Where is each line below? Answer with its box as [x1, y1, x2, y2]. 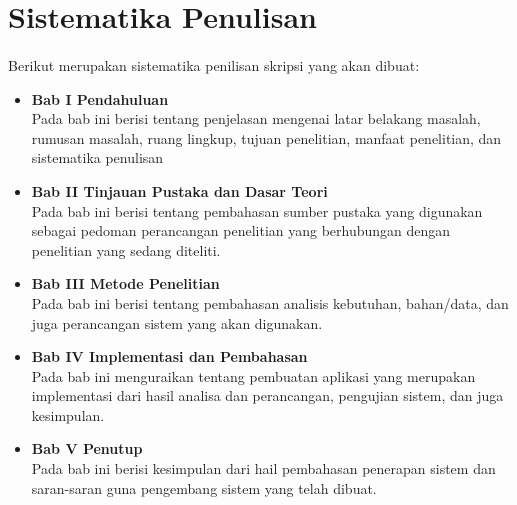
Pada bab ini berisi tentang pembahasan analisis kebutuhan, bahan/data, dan [31, 292, 509, 313]
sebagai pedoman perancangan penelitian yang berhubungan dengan [31, 220, 451, 241]
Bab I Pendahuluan [31, 88, 169, 109]
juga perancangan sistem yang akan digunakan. [31, 312, 323, 333]
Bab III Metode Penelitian [31, 273, 220, 294]
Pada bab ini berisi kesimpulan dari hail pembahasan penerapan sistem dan [31, 458, 496, 479]
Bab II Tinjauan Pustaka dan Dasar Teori [31, 180, 328, 201]
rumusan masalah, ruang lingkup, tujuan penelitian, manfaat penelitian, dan [31, 127, 502, 148]
